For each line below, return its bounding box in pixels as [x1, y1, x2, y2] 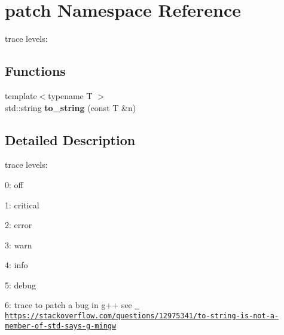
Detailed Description [5, 130, 136, 149]
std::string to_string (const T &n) [5, 101, 136, 113]
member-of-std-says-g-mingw [5, 321, 117, 330]
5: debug [5, 278, 36, 291]
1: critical [5, 198, 39, 211]
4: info [5, 259, 28, 271]
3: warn [5, 238, 32, 251]
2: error [5, 219, 32, 231]
